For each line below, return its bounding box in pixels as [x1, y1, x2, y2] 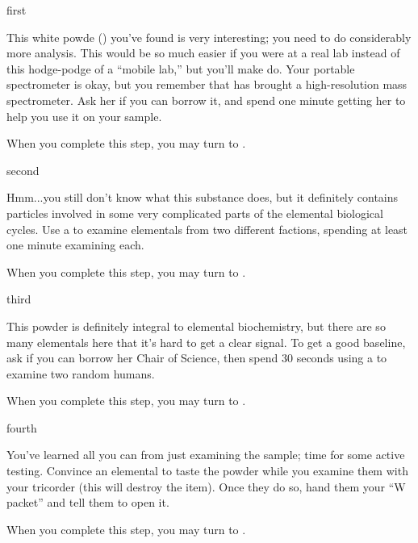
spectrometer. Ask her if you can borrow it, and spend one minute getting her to [6, 91, 406, 108]
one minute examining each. [6, 236, 144, 253]
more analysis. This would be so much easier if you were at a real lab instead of [6, 44, 400, 61]
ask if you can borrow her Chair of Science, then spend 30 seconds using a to [6, 349, 387, 366]
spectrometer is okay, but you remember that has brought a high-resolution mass [6, 76, 408, 93]
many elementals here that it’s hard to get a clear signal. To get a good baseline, [6, 333, 406, 350]
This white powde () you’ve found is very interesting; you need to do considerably [6, 28, 412, 45]
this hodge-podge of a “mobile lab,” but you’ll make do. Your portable [6, 60, 355, 77]
